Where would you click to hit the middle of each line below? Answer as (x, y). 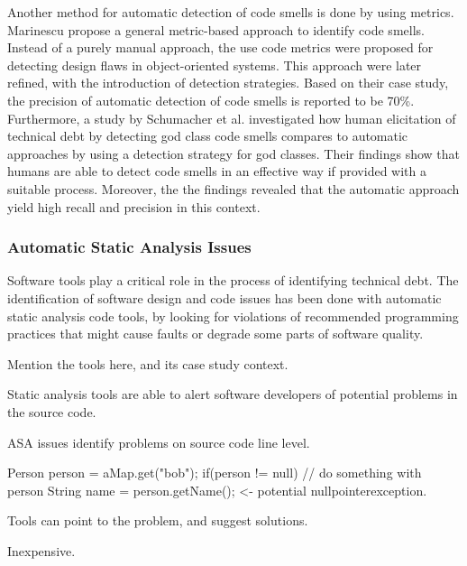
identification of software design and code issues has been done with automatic (224, 297)
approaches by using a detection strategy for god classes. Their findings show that (234, 153)
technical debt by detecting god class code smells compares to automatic (208, 136)
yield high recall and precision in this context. (134, 206)
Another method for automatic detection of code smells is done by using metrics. (231, 12)
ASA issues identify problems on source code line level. (159, 442)
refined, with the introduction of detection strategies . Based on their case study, (228, 83)
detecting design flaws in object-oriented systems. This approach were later (215, 65)
